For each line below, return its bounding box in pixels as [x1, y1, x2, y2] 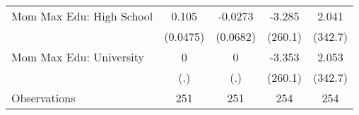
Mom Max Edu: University [11, 49, 144, 65]
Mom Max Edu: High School [11, 8, 153, 24]
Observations [11, 90, 76, 106]
